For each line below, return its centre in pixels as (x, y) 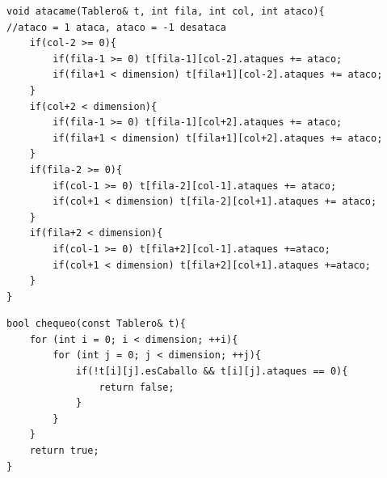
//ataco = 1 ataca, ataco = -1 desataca (117, 27)
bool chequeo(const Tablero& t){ (96, 324)
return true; (64, 451)
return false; (137, 387)
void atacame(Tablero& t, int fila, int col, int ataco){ (166, 11)
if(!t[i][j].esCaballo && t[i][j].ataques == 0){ (212, 372)
